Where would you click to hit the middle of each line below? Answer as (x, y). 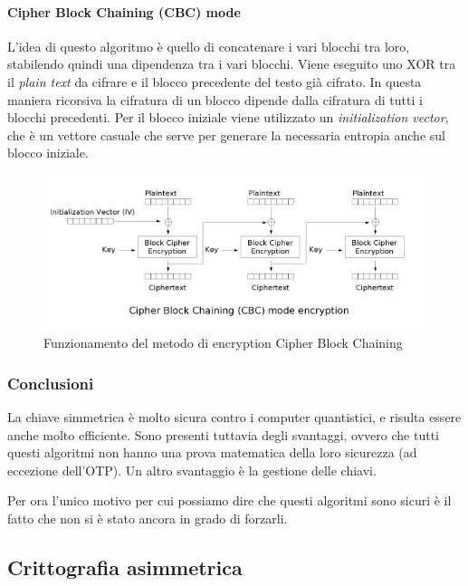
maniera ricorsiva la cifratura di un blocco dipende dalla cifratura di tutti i (215, 99)
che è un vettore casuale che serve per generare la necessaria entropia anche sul (226, 134)
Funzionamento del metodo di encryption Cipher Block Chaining (223, 343)
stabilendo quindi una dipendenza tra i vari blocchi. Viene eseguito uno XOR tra (232, 64)
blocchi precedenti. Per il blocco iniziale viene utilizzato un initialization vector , (228, 117)
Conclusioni (51, 383)
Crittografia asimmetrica (125, 567)
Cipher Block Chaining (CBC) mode (124, 11)
